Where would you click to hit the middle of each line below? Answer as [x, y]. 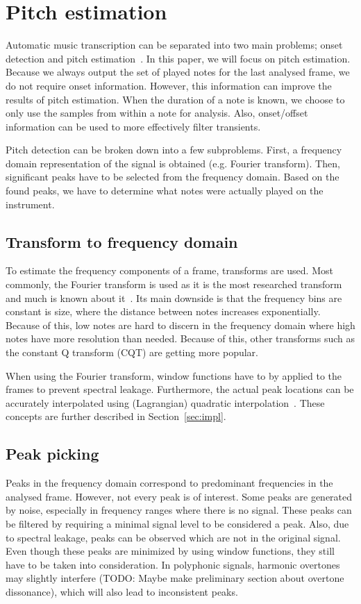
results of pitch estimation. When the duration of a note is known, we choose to [175, 99]
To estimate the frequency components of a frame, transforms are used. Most [169, 270]
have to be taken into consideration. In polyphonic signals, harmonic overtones [173, 564]
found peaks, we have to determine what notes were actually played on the [165, 191]
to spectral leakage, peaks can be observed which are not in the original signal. [173, 537]
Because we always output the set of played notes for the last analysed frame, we [178, 72]
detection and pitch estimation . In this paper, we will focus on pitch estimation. [178, 58]
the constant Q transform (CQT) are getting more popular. [132, 352]
